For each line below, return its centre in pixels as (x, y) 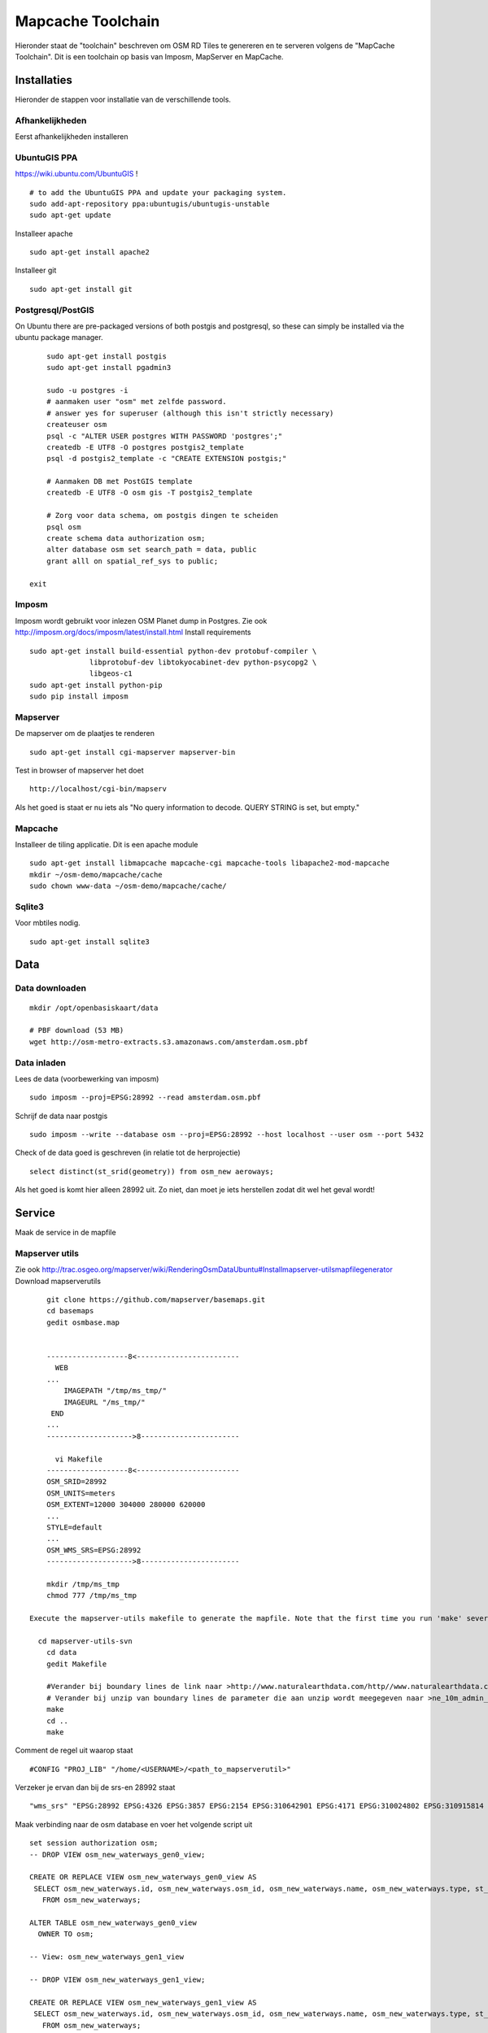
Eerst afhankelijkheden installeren (72, 136)
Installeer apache (44, 233)
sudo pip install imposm (79, 697)
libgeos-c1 (111, 674)
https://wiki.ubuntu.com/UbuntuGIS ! (76, 174)
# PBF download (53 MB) (77, 1030)
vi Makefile (79, 1459)
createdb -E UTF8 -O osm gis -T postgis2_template (149, 493)
